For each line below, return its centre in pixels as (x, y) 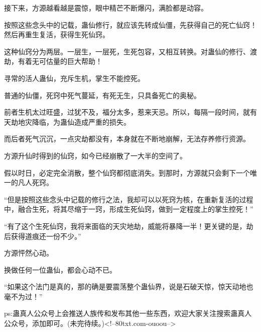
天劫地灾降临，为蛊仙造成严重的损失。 (67, 121)
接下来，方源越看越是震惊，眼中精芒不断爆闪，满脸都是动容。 (106, 8)
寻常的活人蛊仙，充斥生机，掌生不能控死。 (74, 78)
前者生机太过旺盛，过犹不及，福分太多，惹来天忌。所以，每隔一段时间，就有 (130, 112)
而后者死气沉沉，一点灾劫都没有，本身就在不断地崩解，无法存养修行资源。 (127, 139)
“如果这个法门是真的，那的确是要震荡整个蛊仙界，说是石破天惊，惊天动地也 (129, 286)
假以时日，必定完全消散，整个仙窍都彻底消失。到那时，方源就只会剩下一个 (127, 172)
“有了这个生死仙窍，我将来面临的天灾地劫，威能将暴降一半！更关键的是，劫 (129, 226)
